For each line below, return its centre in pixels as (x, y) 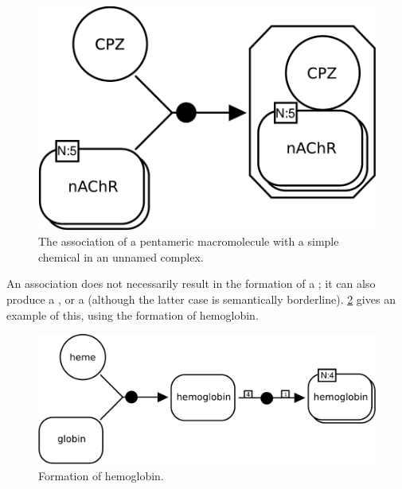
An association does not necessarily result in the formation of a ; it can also (191, 283)
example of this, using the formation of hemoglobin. (133, 314)
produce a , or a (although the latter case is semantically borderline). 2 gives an (201, 299)
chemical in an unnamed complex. (121, 256)
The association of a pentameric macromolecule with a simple (189, 241)
